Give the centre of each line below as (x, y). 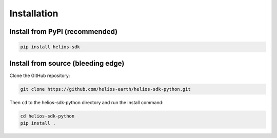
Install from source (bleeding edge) (67, 63)
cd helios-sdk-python (47, 116)
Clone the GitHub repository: (40, 75)
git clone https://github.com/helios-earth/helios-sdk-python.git (105, 89)
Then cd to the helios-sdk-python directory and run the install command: (86, 102)
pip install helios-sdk (50, 47)
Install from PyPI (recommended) (64, 32)
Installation (34, 13)
